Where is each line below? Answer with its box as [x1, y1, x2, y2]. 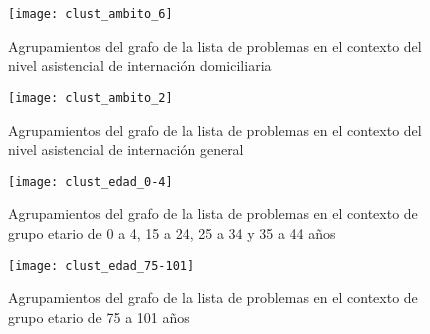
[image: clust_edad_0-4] [8, 174, 173, 189]
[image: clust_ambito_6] [8, 7, 173, 21]
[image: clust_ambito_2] [8, 90, 173, 105]
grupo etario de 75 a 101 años [8, 306, 190, 327]
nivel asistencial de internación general [8, 139, 244, 160]
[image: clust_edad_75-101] [8, 258, 195, 273]
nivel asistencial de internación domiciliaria [8, 55, 272, 76]
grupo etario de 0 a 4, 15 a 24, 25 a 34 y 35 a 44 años [8, 222, 336, 243]
